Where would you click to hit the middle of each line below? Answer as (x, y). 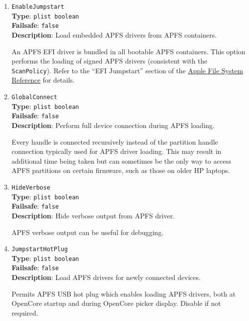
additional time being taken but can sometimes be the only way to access (121, 160)
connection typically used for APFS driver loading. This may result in (116, 151)
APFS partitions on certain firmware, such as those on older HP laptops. (121, 170)
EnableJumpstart (38, 7)
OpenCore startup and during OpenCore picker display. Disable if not (116, 303)
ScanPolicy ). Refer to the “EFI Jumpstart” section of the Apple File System (127, 70)
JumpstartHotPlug (40, 249)
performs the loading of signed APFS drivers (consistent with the (109, 61)
